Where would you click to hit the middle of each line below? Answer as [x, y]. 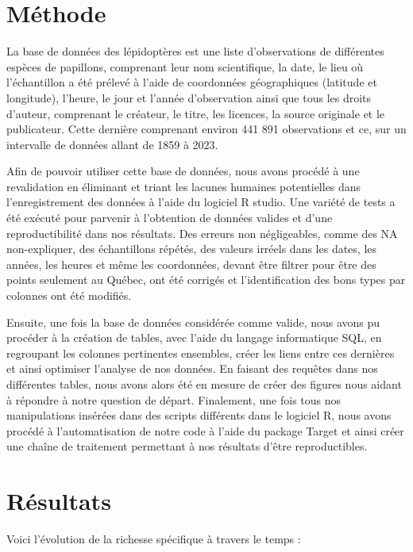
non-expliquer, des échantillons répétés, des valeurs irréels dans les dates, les [192, 249]
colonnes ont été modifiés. [69, 295]
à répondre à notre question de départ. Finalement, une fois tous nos [174, 399]
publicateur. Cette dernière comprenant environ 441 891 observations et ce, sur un [206, 129]
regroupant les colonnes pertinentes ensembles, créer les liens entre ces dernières [201, 353]
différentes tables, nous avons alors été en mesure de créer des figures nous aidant [204, 384]
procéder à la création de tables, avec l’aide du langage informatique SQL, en [194, 337]
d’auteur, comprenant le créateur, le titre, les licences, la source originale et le [196, 113]
